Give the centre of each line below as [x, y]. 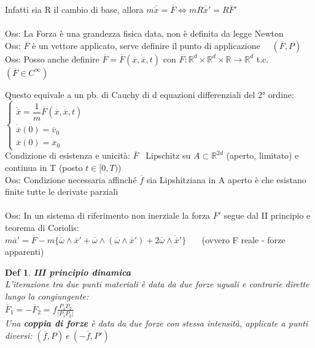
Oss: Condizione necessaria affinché [71, 179]
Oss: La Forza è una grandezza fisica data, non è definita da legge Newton [144, 33]
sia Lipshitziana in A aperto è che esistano [226, 179]
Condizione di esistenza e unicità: [68, 155]
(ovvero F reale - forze [243, 239]
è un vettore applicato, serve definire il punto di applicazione [146, 45]
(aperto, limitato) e [262, 155]
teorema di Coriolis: [42, 228]
